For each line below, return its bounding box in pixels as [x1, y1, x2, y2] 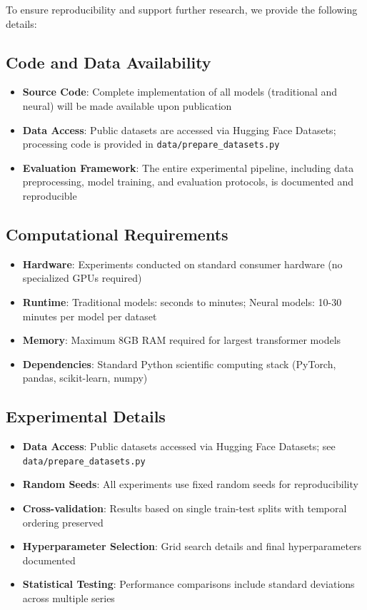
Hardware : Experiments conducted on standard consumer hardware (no [22, 256, 343, 271]
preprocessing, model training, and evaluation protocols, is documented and [22, 174, 354, 189]
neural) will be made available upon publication [22, 98, 232, 113]
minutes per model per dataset [22, 308, 157, 323]
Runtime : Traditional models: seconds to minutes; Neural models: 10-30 [22, 295, 342, 309]
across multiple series [22, 590, 115, 605]
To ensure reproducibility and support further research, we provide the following [6, 2, 358, 16]
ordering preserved [22, 514, 104, 529]
